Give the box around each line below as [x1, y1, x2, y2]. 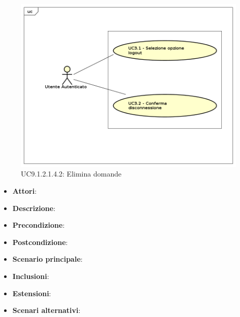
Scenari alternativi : [12, 305, 81, 315]
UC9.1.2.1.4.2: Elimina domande [21, 168, 122, 179]
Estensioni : [12, 288, 51, 298]
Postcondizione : [12, 236, 68, 247]
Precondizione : [12, 220, 65, 230]
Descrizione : [12, 202, 56, 213]
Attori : [12, 186, 37, 196]
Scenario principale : [12, 254, 83, 264]
